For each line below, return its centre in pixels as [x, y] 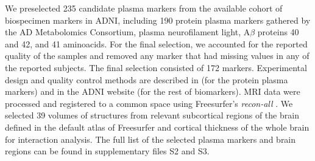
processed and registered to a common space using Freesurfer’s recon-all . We [149, 103]
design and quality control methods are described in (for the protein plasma [147, 79]
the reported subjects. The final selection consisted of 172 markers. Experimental [156, 67]
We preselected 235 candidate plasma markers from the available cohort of [144, 8]
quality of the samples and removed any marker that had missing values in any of [157, 56]
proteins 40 [278, 32]
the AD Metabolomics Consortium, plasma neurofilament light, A [128, 32]
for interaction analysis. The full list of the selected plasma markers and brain [150, 139]
